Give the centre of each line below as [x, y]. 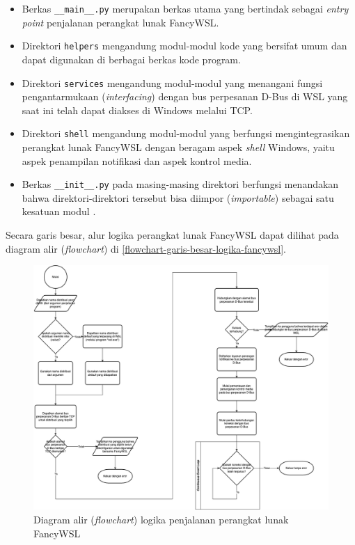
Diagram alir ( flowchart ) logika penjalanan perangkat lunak [161, 519]
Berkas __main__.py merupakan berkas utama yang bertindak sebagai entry [185, 8]
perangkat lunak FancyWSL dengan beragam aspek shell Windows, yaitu [178, 147]
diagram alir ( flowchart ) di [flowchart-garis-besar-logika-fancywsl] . [146, 248]
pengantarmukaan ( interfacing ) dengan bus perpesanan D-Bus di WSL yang [185, 96]
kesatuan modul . [59, 211]
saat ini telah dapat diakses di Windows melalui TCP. [137, 110]
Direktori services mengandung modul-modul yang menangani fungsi [172, 82]
